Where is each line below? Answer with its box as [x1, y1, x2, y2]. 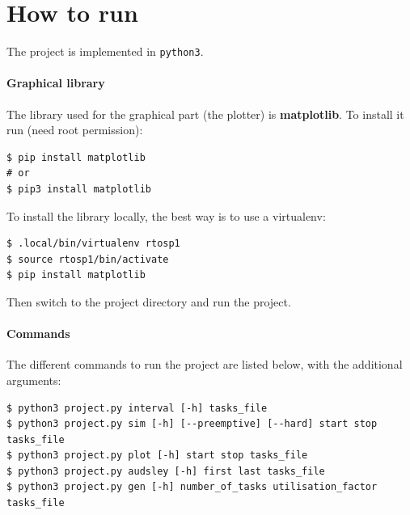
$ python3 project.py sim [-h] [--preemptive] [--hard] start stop [6, 418, 378, 430]
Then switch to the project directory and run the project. [6, 293, 291, 310]
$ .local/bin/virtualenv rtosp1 [6, 238, 180, 250]
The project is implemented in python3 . [6, 43, 204, 60]
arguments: [6, 371, 61, 388]
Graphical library [6, 74, 105, 91]
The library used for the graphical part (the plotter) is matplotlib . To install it [6, 105, 404, 122]
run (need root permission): [6, 121, 143, 138]
